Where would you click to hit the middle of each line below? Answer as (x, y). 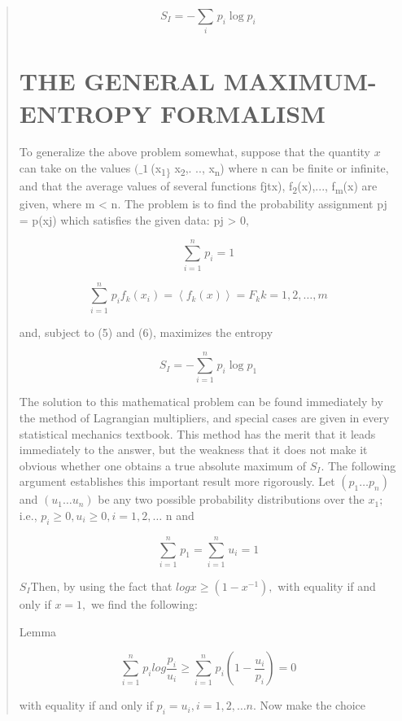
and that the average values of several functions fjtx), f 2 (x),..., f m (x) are (198, 187)
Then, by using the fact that (101, 586)
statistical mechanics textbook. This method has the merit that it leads (197, 433)
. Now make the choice (310, 705)
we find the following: (144, 603)
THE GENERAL (117, 81)
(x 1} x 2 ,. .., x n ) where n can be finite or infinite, (270, 169)
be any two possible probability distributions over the (231, 499)
